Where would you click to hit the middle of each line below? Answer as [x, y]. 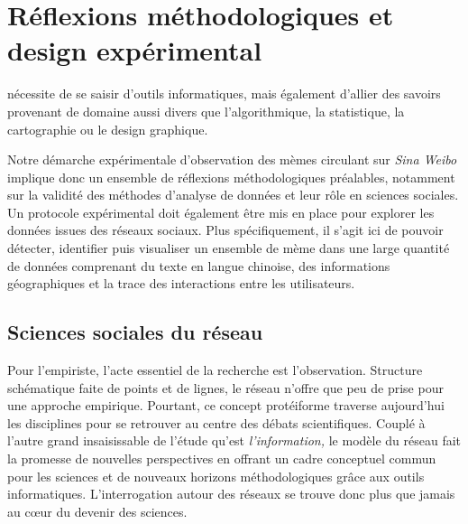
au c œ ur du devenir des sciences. [97, 511]
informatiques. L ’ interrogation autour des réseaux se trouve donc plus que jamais [231, 494]
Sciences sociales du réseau [135, 332]
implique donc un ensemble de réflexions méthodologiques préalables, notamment [231, 177]
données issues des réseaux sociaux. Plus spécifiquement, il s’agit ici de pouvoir [225, 230]
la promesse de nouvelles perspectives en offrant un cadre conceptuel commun [222, 458]
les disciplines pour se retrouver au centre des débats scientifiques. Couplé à [216, 422]
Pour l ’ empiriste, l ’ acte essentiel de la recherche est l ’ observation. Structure [215, 370]
